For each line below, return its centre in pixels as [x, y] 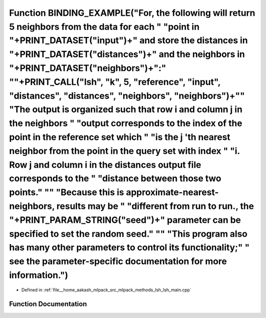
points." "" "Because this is [66, 193]
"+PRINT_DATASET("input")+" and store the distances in [129, 41]
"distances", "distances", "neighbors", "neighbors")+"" [127, 96]
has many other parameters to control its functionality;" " [129, 248]
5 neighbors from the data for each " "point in [104, 27]
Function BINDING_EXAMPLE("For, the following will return [132, 13]
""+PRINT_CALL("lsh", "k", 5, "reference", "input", [115, 82]
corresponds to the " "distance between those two [115, 179]
